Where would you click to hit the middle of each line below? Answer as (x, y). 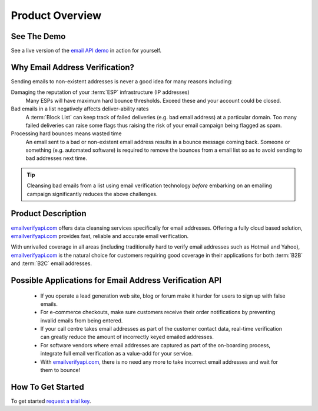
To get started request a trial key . (51, 401)
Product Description (49, 213)
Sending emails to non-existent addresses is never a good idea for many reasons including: (122, 81)
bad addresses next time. (57, 158)
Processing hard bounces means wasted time (66, 133)
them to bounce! (60, 370)
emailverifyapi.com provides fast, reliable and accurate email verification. (100, 236)
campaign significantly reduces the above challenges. (92, 194)
